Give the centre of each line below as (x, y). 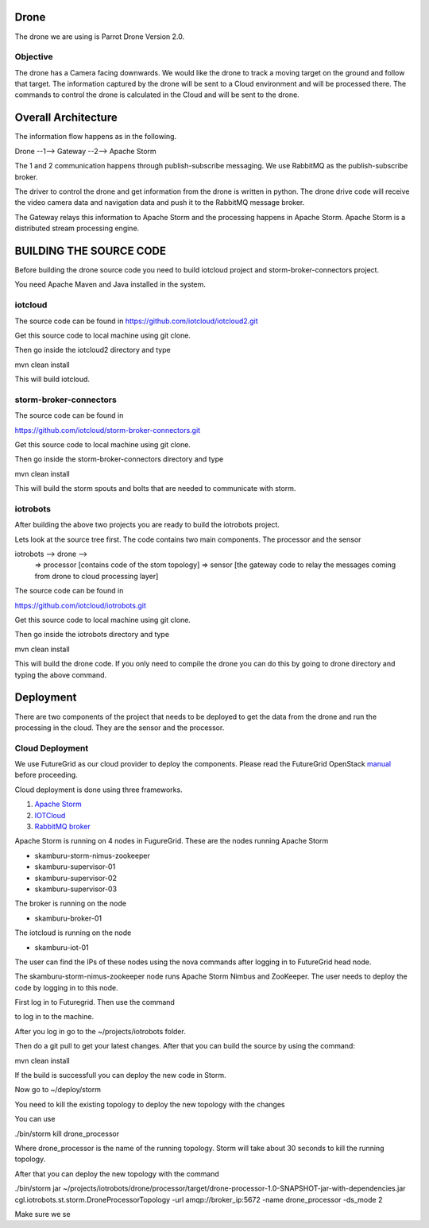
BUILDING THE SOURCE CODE (91, 251)
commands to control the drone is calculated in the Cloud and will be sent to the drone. (157, 95)
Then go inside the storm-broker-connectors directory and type (119, 459)
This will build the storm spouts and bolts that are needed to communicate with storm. (155, 488)
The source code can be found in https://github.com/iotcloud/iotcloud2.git (136, 321)
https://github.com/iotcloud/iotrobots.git (81, 605)
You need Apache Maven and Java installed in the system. (110, 284)
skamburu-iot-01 (62, 947)
